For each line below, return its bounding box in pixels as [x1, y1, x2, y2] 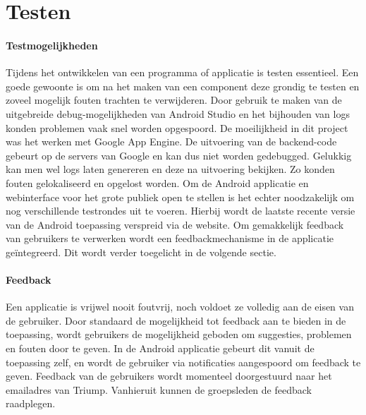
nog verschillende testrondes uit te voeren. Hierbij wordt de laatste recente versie [6, 203, 355, 218]
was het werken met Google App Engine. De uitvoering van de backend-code [6, 134, 337, 149]
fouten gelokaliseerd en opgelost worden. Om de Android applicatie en [6, 175, 309, 190]
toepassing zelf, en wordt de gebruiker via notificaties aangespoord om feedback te [6, 354, 361, 369]
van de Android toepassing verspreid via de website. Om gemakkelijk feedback [6, 217, 344, 231]
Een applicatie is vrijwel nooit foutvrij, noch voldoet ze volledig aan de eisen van [6, 299, 354, 314]
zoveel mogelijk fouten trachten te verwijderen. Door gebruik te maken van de [6, 92, 342, 107]
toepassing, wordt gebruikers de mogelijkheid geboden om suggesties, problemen [6, 327, 352, 342]
